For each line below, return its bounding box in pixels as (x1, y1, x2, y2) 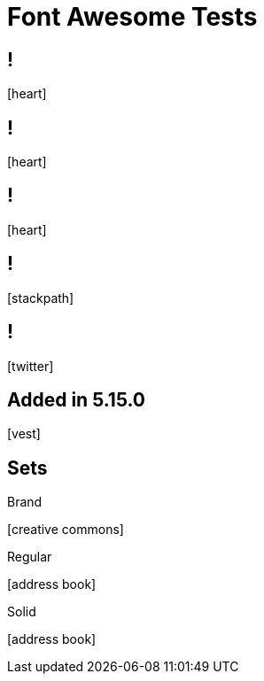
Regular (7, 549, 52, 565)
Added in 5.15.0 (7, 388, 146, 411)
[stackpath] (7, 290, 74, 306)
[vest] (7, 426, 41, 442)
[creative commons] (7, 522, 124, 538)
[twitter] (7, 358, 54, 374)
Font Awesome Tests (7, 2, 258, 32)
